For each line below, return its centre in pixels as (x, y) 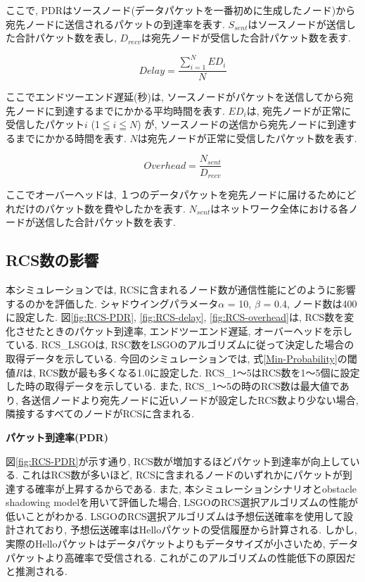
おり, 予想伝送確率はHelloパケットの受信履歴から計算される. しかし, (201, 530)
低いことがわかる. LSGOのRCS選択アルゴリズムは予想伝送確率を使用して (174, 515)
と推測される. (37, 571)
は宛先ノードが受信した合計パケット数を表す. (246, 38)
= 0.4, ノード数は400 (310, 303)
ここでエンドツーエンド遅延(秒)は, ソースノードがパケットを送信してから (175, 97)
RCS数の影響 (52, 260)
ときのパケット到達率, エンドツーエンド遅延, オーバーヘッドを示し (198, 330)
